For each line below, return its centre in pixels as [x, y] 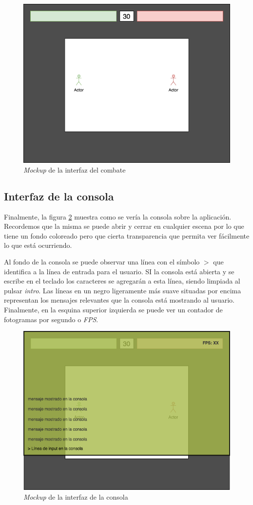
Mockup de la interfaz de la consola [76, 496]
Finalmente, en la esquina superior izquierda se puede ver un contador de [113, 309]
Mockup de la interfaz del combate [75, 169]
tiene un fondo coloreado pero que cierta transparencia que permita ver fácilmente [127, 235]
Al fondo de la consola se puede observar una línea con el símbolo [102, 261]
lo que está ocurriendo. [38, 245]
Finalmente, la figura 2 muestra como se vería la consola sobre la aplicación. [118, 216]
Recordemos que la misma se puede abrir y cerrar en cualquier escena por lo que [124, 226]
